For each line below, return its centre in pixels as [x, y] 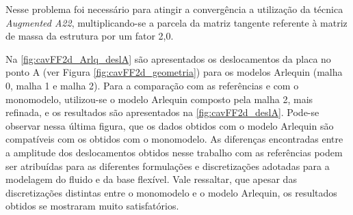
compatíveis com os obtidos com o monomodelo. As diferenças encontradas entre [174, 139]
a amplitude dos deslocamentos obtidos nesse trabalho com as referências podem [174, 152]
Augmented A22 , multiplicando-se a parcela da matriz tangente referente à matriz [176, 22]
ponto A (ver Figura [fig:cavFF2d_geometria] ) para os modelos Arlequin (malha [174, 72]
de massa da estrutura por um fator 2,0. [90, 36]
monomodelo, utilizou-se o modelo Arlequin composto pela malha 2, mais [159, 99]
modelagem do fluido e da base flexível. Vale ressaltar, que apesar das [151, 179]
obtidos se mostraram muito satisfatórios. [92, 206]
